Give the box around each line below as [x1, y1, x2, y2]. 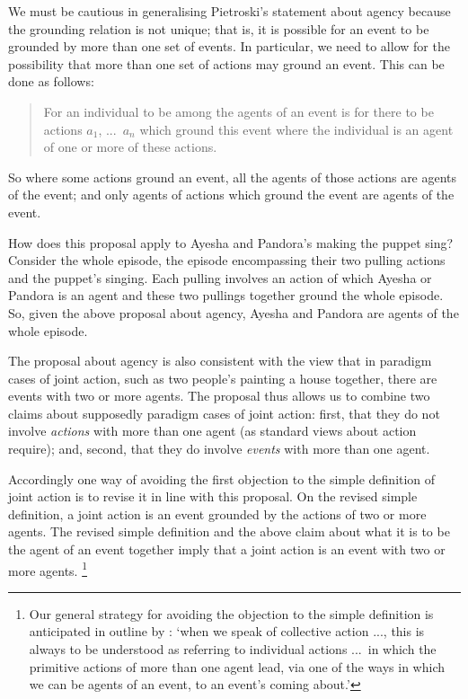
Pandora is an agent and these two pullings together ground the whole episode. [8, 286, 444, 305]
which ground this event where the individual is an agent [139, 119, 454, 138]
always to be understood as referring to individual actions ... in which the [29, 640, 437, 659]
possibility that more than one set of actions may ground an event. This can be [8, 54, 445, 73]
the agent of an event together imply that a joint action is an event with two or [8, 540, 446, 559]
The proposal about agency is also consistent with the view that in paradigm [8, 351, 432, 370]
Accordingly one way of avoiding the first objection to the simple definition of [8, 469, 436, 488]
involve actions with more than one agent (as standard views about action [8, 421, 417, 440]
